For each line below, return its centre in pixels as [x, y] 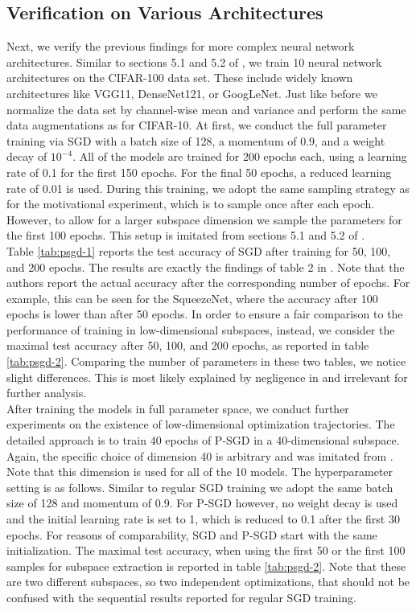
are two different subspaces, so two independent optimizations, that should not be [208, 582]
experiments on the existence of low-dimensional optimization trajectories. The [201, 424]
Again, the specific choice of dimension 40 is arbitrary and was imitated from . [200, 455]
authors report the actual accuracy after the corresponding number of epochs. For [208, 283]
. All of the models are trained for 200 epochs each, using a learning [240, 156]
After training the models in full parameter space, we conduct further [178, 408]
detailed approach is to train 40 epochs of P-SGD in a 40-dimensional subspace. [203, 440]
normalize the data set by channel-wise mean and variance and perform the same [206, 109]
